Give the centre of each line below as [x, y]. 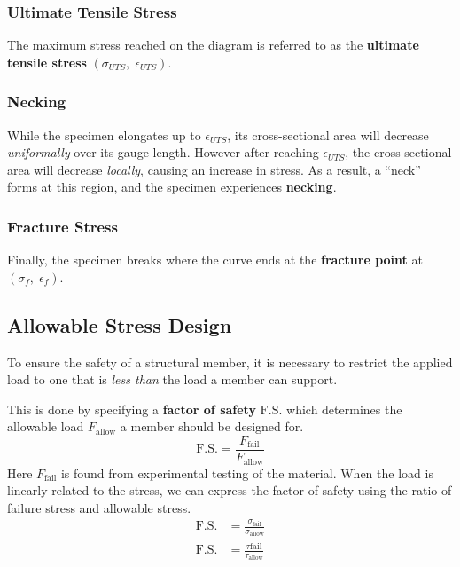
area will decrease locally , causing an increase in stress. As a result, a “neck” [214, 169]
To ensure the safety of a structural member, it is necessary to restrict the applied [230, 362]
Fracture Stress [62, 226]
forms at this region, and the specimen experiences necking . [172, 187]
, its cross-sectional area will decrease [328, 134]
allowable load [46, 426]
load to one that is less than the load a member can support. [172, 379]
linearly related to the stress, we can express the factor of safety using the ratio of [230, 490]
